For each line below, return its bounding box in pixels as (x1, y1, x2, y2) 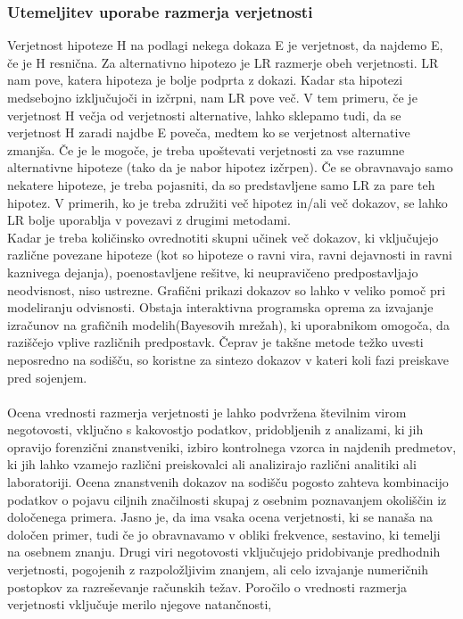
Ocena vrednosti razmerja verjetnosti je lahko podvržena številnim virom (7, 402, 407, 421)
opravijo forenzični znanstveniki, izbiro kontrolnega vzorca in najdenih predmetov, (7, 437, 457, 456)
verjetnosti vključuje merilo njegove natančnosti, (7, 595, 272, 614)
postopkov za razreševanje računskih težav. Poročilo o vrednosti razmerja (7, 577, 407, 596)
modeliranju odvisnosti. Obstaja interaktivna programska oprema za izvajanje (7, 298, 434, 317)
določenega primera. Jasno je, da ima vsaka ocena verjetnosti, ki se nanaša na (7, 508, 434, 526)
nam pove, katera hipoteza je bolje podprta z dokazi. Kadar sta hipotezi (7, 70, 403, 89)
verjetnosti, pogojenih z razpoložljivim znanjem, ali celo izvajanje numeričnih (7, 560, 428, 579)
